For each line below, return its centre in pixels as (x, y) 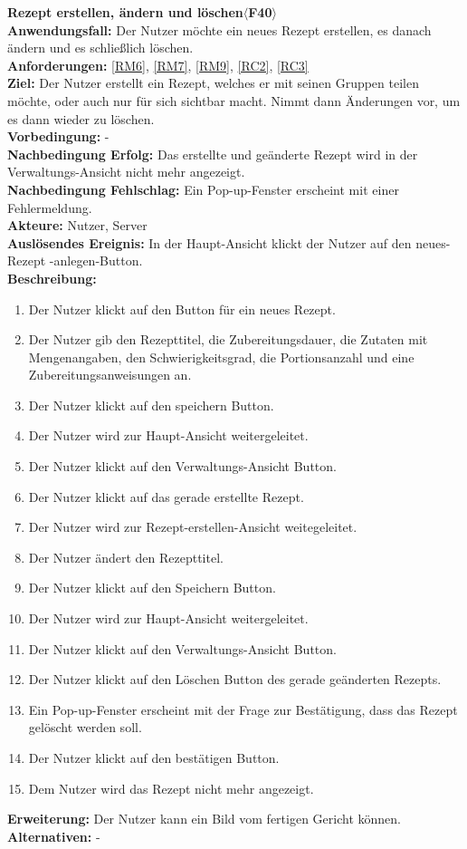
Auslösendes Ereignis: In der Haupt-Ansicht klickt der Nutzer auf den (210, 242)
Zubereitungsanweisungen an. (110, 375)
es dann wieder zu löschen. (81, 118)
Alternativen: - (54, 836)
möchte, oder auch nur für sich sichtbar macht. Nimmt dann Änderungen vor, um (234, 100)
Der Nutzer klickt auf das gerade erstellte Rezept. (166, 496)
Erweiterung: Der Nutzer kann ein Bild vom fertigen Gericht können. (204, 819)
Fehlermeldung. (50, 207)
